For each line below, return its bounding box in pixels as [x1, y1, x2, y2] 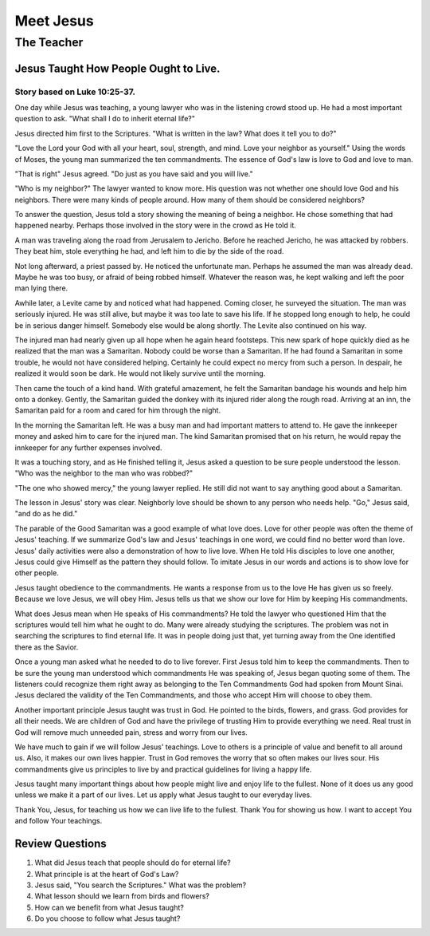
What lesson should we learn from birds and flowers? [34, 891, 210, 901]
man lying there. [14, 283, 68, 293]
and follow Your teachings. [14, 816, 103, 826]
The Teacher [14, 35, 84, 49]
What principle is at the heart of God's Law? [34, 869, 179, 879]
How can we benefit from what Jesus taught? [34, 902, 185, 912]
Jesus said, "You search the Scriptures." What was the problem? [34, 880, 247, 890]
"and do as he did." [14, 509, 78, 519]
